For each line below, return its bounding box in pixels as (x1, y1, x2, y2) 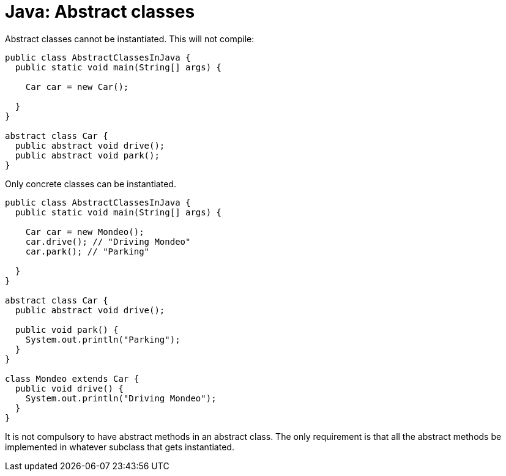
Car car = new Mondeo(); (25, 226, 144, 237)
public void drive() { (15, 383, 124, 393)
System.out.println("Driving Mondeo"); (25, 393, 217, 403)
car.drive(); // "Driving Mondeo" (25, 236, 191, 247)
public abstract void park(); (15, 150, 160, 160)
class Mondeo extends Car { (5, 373, 140, 384)
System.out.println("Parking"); (25, 334, 180, 344)
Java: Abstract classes (5, 1, 195, 22)
